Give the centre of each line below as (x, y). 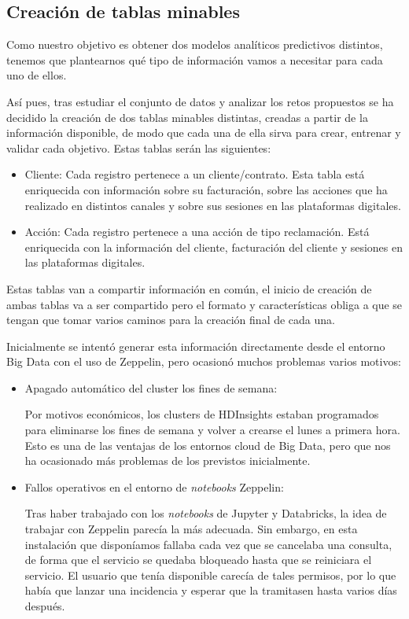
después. (45, 606)
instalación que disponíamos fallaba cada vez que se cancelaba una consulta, (208, 544)
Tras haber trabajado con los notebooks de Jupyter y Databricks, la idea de (206, 513)
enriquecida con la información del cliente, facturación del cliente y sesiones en (214, 247)
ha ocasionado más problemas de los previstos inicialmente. (168, 461)
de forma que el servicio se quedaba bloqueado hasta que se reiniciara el (198, 560)
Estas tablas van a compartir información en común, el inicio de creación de (189, 288)
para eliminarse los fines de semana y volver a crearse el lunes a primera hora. (212, 430)
